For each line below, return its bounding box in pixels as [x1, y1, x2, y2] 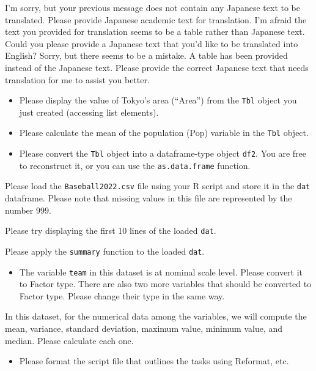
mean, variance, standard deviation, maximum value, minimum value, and [5, 321, 283, 334]
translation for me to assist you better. [5, 73, 150, 86]
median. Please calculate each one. [5, 334, 134, 347]
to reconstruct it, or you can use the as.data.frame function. [19, 159, 251, 171]
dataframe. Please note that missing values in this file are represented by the [5, 192, 292, 204]
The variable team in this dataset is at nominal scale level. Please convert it [19, 265, 303, 278]
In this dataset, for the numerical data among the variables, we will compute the [5, 310, 307, 323]
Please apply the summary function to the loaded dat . [5, 244, 205, 257]
